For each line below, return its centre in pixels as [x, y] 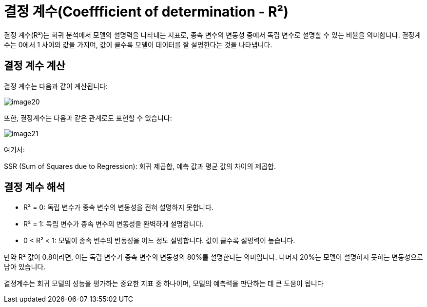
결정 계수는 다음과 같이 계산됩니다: [56, 86]
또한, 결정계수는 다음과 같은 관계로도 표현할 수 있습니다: [88, 118]
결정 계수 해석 [35, 187]
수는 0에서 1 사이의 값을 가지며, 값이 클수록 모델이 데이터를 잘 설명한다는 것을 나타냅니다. [138, 44]
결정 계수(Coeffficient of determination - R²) [146, 12]
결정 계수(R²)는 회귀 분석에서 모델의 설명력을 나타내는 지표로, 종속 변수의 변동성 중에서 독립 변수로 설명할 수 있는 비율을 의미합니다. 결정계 [213, 35]
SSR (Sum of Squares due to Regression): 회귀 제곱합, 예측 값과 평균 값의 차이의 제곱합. [140, 166]
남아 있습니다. [25, 267]
